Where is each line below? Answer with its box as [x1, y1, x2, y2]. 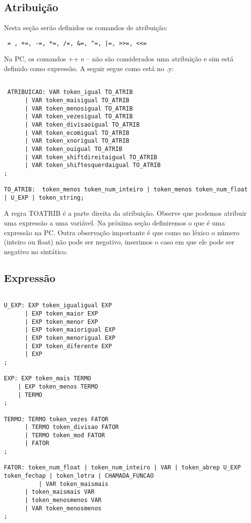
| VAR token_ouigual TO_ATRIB [24, 145, 123, 152]
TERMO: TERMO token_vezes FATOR [4, 415, 108, 423]
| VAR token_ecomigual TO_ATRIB [24, 129, 129, 136]
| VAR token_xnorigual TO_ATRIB [24, 137, 129, 145]
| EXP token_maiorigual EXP [24, 326, 116, 334]
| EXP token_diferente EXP [24, 342, 112, 350]
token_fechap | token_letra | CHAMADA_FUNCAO [4, 472, 154, 480]
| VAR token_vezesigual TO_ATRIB [24, 113, 133, 120]
